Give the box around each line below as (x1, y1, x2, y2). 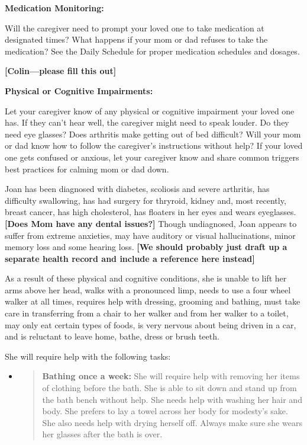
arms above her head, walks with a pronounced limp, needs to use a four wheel (5, 283, 291, 296)
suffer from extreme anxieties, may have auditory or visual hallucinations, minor (5, 229, 296, 241)
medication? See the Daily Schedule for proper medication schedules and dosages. (5, 44, 300, 57)
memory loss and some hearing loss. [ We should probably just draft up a (5, 241, 287, 253)
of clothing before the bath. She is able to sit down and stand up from (42, 382, 297, 394)
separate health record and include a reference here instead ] (5, 252, 255, 264)
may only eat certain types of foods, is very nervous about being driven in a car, (5, 318, 296, 331)
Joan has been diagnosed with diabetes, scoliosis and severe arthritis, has (5, 183, 270, 195)
